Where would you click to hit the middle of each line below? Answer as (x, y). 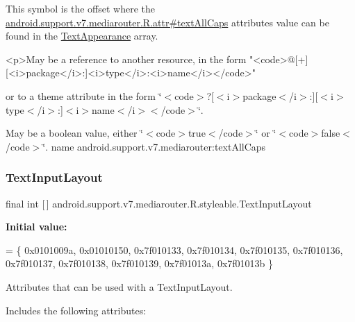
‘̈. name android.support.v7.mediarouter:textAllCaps (154, 146)
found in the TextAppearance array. (82, 36)
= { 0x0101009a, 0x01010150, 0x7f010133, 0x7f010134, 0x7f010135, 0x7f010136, (174, 249)
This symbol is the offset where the (80, 8)
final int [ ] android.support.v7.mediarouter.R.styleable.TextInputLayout (159, 203)
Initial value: (36, 227)
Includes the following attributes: (76, 310)
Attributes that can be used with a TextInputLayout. (119, 286)
